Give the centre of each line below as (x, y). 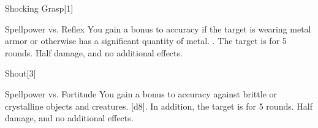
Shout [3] (21, 73)
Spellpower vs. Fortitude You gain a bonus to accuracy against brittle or (141, 93)
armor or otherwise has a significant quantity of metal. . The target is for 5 (146, 41)
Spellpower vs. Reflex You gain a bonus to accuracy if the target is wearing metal (158, 28)
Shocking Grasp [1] (39, 8)
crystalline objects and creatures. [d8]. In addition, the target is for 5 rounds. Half (159, 106)
